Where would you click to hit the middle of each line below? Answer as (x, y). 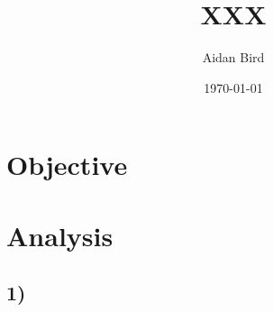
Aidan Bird (233, 57)
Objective (67, 165)
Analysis (60, 235)
